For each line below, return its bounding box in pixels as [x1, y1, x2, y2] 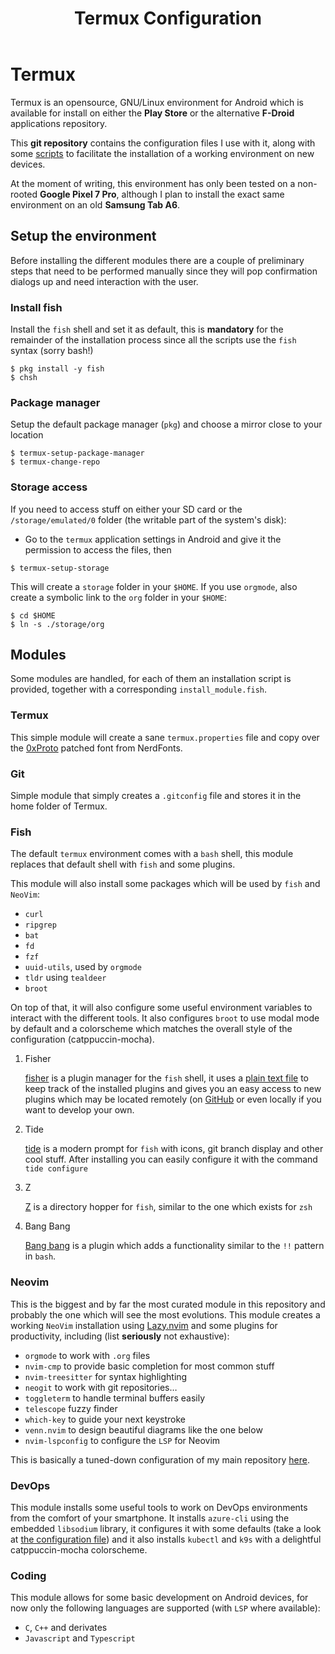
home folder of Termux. [10, 800, 108, 812]
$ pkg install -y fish [10, 364, 105, 374]
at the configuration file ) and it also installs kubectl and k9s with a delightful [10, 1533, 322, 1545]
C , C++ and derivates [24, 1622, 108, 1634]
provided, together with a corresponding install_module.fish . [10, 683, 268, 696]
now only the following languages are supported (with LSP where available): [10, 1602, 321, 1614]
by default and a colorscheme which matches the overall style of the [10, 1023, 293, 1035]
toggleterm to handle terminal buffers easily [24, 1392, 206, 1404]
